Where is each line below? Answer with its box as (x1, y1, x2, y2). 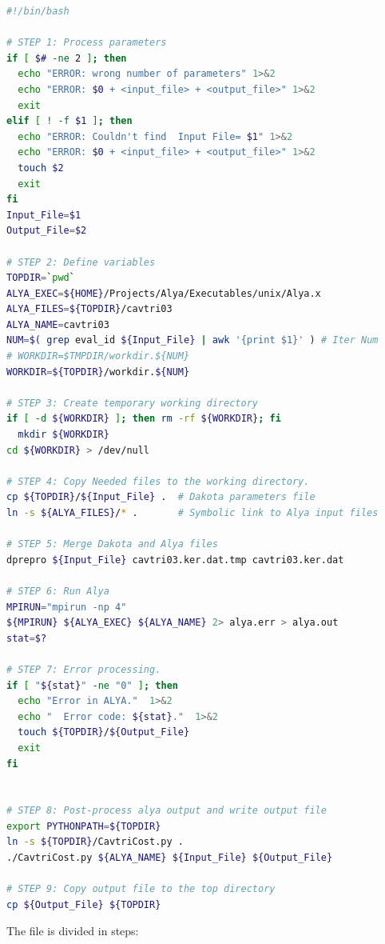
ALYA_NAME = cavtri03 (6, 318, 109, 330)
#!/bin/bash (6, 6, 69, 17)
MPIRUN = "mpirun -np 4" (6, 601, 127, 613)
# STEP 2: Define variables (6, 256, 156, 268)
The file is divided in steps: (6, 922, 139, 939)
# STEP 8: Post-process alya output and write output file (6, 805, 327, 817)
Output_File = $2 (6, 225, 87, 237)
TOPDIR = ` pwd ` (6, 272, 75, 284)
